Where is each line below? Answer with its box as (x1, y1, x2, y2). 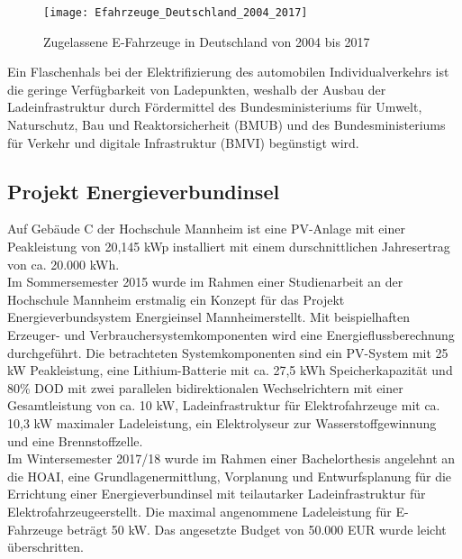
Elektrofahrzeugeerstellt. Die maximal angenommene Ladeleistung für (7, 501, 392, 520)
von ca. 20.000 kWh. (7, 254, 120, 273)
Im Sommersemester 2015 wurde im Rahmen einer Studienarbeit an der (7, 272, 403, 291)
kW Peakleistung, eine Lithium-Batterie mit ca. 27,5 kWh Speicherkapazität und (7, 361, 453, 380)
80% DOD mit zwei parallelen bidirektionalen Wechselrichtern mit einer (7, 378, 403, 397)
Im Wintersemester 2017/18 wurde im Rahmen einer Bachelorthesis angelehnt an (7, 449, 456, 468)
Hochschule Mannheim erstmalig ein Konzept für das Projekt (7, 289, 345, 308)
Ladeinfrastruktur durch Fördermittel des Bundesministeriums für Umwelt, (7, 97, 422, 116)
